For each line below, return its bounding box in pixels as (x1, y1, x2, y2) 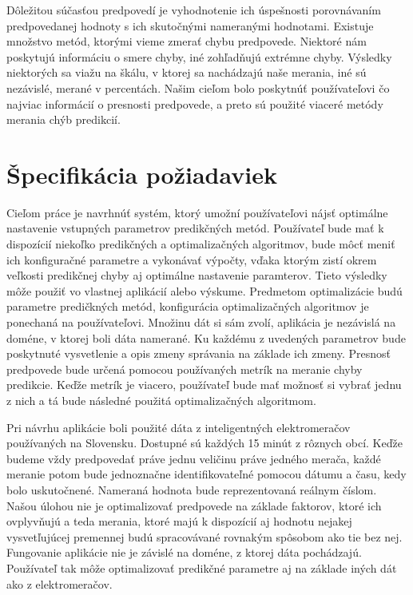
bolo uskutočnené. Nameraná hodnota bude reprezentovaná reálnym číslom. (6, 481, 377, 498)
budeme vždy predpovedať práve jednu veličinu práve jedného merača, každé (6, 450, 381, 466)
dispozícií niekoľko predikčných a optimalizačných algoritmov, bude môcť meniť (6, 236, 395, 252)
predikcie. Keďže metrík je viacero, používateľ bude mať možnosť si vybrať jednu (6, 376, 402, 393)
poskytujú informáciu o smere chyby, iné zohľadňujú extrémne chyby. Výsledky (6, 48, 392, 65)
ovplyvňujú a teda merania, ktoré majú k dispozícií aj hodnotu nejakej (6, 513, 352, 530)
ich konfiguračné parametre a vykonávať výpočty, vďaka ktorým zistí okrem (6, 251, 377, 268)
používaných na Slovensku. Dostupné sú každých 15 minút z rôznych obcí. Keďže (6, 434, 403, 451)
